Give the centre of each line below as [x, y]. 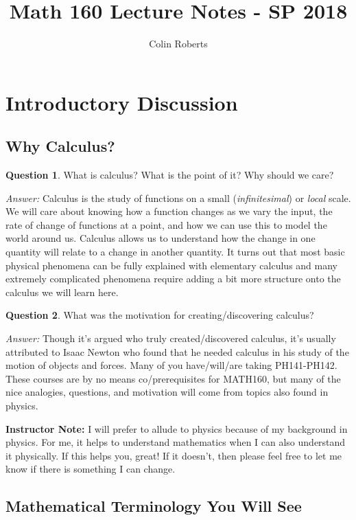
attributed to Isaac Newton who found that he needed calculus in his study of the [177, 351]
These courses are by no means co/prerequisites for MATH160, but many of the [173, 378]
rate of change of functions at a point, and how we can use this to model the [166, 224]
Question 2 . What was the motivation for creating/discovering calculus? [160, 315]
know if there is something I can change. [91, 469]
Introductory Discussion [122, 102]
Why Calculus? [60, 146]
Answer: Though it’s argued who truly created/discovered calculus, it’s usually [171, 338]
